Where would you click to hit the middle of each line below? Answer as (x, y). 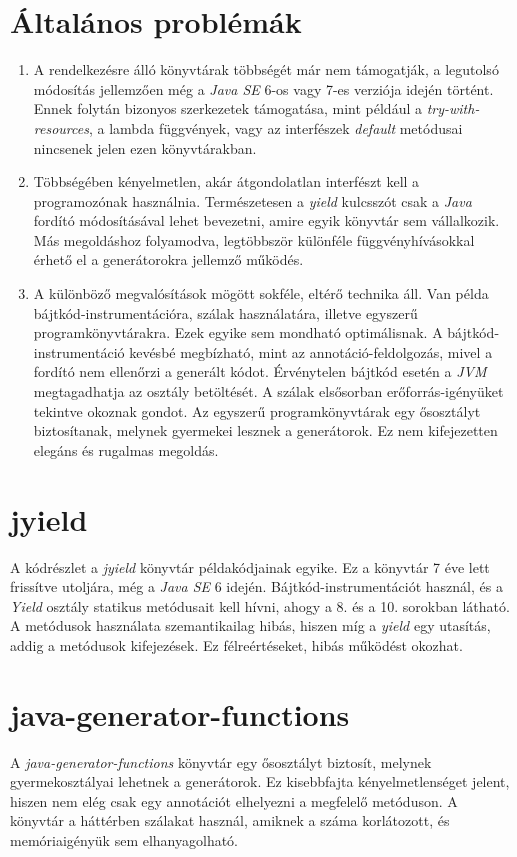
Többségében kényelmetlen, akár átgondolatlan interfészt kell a (226, 181)
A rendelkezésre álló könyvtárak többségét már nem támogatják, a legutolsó (266, 69)
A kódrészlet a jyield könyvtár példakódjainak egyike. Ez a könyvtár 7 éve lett (250, 566)
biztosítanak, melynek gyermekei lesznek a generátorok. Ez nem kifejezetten (265, 430)
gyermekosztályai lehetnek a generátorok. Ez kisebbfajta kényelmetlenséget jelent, (260, 781)
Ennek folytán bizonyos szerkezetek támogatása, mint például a (227, 108)
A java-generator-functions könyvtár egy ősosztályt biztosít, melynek (221, 761)
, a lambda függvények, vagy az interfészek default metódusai (275, 127)
